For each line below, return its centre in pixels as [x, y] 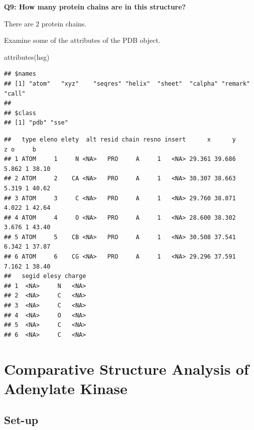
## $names [20, 74]
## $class [20, 113]
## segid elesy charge [45, 276]
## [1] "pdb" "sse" [36, 123]
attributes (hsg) [27, 57]
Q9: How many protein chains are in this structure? [95, 6]
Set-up [21, 420]
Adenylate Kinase [66, 388]
